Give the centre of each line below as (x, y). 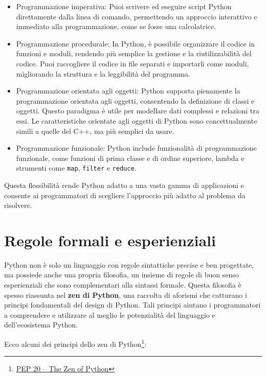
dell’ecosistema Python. (41, 325)
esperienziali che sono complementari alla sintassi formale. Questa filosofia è (123, 285)
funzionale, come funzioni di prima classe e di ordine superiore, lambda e (130, 158)
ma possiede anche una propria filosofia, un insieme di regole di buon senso (121, 275)
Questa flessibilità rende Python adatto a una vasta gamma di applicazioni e (124, 185)
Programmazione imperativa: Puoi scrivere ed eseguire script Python (124, 6)
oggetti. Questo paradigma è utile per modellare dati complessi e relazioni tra (138, 111)
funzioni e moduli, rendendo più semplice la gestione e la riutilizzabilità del (134, 53)
